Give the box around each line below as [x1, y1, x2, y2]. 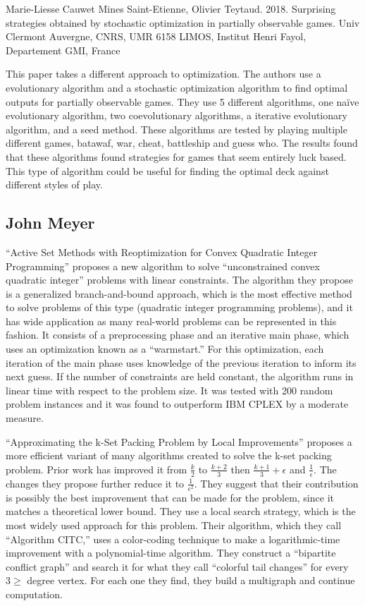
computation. [6, 586, 63, 601]
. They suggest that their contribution [194, 475, 359, 490]
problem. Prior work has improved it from [6, 461, 187, 476]
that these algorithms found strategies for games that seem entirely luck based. [6, 149, 347, 164]
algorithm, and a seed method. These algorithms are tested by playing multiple [6, 121, 347, 136]
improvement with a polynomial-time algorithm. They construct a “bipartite [6, 545, 336, 560]
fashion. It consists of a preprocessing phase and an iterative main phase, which [6, 327, 349, 342]
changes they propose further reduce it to [6, 475, 185, 490]
